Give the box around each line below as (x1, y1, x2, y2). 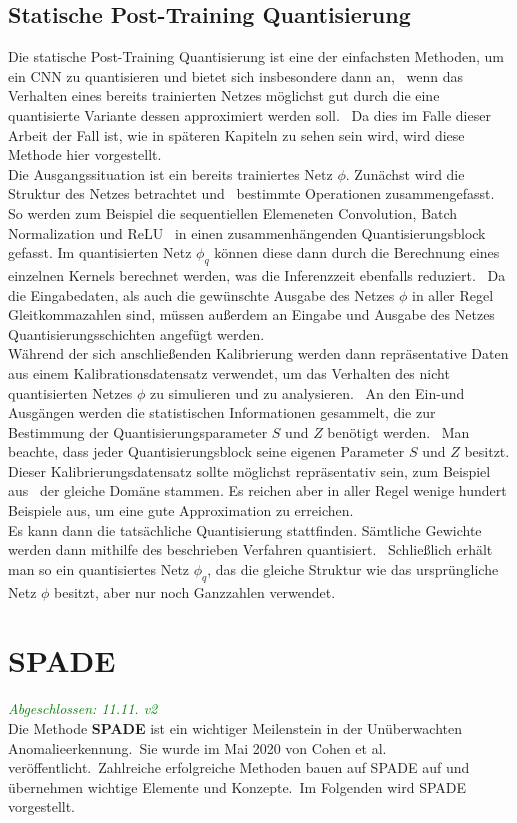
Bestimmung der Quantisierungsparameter (8, 421, 268, 442)
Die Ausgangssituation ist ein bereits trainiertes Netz (8, 163, 333, 184)
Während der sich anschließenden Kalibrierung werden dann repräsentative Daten (8, 343, 509, 364)
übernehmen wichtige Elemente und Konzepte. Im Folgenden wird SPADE (8, 776, 467, 797)
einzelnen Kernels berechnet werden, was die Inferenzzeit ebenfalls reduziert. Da (8, 264, 506, 285)
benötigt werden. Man (327, 421, 470, 442)
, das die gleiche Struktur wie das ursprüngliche (207, 558, 499, 579)
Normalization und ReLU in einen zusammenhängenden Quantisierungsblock (8, 222, 486, 243)
